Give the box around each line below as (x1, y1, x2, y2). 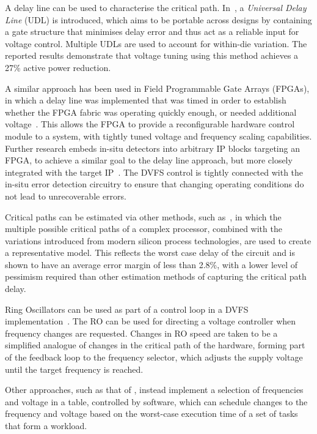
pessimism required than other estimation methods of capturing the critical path (5, 270, 307, 283)
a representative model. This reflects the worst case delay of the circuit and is (5, 246, 296, 259)
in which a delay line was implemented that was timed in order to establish (5, 94, 286, 107)
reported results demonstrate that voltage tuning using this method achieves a (5, 49, 299, 62)
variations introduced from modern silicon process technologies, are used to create (5, 234, 312, 247)
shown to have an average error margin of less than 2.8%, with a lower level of (5, 258, 298, 271)
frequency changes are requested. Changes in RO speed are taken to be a (5, 326, 278, 339)
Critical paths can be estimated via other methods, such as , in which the (5, 210, 282, 223)
